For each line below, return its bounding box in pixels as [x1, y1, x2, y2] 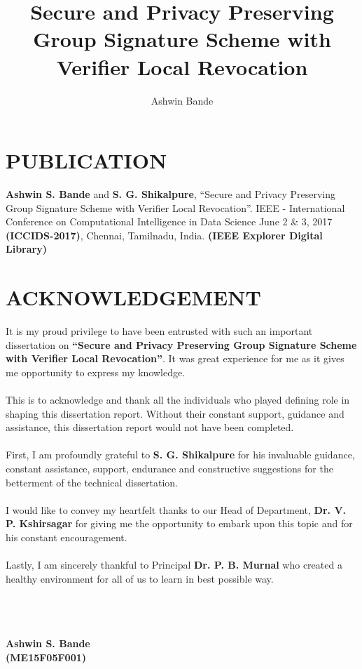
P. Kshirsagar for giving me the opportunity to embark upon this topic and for [6, 516, 353, 531]
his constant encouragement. [6, 530, 127, 545]
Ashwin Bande [151, 93, 214, 107]
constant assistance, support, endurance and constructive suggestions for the [6, 461, 333, 476]
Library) [6, 241, 47, 256]
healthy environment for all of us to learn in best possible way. [6, 571, 274, 585]
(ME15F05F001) [6, 649, 87, 664]
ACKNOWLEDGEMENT [6, 283, 261, 312]
